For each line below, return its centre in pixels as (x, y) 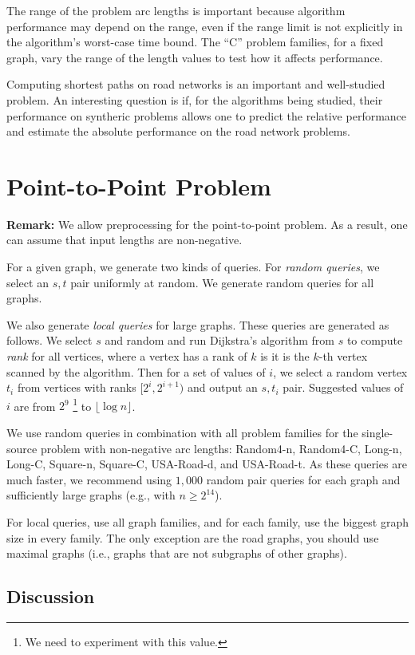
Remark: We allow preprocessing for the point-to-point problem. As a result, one (207, 224)
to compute (375, 340)
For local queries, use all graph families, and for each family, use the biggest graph (208, 522)
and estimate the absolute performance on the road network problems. (178, 131)
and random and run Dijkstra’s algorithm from (219, 340)
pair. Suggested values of (343, 387)
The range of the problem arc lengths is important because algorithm (176, 10)
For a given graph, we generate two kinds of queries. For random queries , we (193, 267)
